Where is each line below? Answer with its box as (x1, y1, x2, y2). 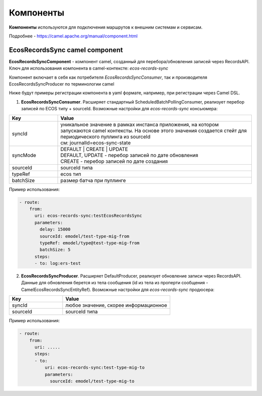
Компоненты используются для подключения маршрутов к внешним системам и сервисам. (9, 24, 203, 30)
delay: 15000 (39, 226, 71, 232)
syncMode (12, 152, 36, 158)
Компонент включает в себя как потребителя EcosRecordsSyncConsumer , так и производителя (9, 74, 208, 80)
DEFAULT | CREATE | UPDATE (60, 146, 128, 153)
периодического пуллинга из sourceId (60, 133, 150, 140)
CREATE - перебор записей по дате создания (60, 158, 168, 165)
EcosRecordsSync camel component (9, 46, 123, 54)
